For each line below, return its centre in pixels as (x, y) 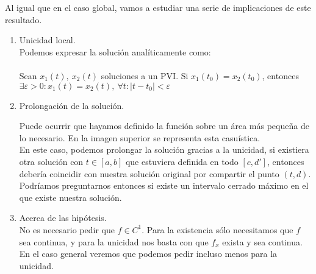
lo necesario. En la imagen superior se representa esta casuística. (140, 137)
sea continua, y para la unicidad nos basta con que (114, 241)
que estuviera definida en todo (182, 161)
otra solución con (51, 161)
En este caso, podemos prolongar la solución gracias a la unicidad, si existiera (164, 149)
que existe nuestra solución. (70, 197)
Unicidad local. (47, 40)
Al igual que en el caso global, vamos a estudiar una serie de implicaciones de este (158, 7)
